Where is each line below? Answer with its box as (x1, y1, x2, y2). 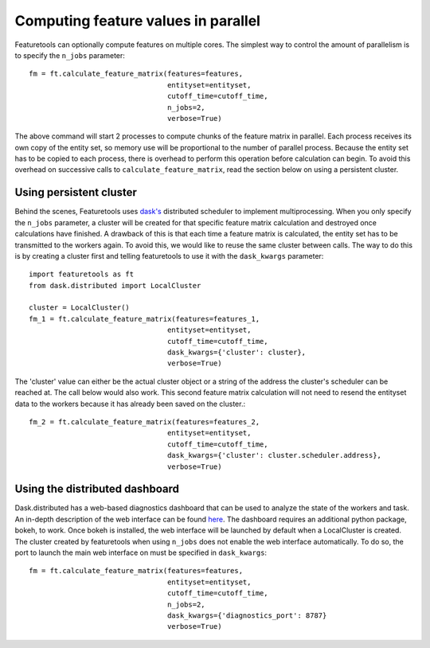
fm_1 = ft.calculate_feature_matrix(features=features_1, (29, 314, 260, 323)
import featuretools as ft (29, 270, 135, 279)
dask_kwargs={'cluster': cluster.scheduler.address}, (167, 451, 382, 460)
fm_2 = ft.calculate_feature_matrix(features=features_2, (29, 418, 260, 426)
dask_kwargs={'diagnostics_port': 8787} (167, 611, 327, 620)
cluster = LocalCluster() (29, 303, 131, 312)
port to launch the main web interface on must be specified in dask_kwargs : (14, 548, 267, 557)
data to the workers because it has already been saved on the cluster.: (14, 399, 246, 408)
